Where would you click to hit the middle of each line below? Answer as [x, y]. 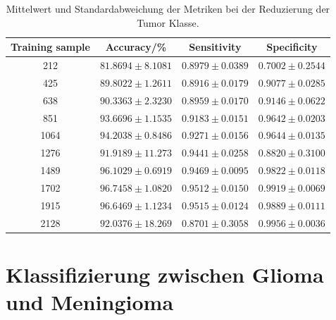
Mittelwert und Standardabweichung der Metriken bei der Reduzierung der [168, 8]
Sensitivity [215, 47]
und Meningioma [90, 302]
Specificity [292, 47]
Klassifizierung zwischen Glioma [165, 274]
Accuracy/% [136, 47]
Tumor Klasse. [168, 22]
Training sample [50, 47]
